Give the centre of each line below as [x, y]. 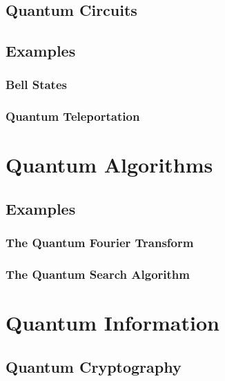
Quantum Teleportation [73, 116]
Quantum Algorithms [109, 165]
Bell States [36, 85]
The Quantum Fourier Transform [100, 243]
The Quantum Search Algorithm [98, 274]
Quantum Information [112, 323]
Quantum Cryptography [94, 366]
